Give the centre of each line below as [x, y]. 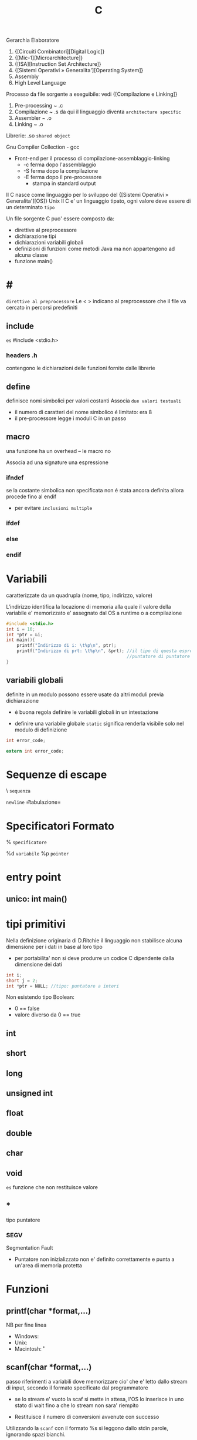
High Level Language [40, 83]
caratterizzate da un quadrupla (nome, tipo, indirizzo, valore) [79, 595]
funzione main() [34, 261]
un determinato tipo [30, 207]
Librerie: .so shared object [38, 136]
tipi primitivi [36, 924]
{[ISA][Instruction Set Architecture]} [58, 64]
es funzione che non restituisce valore [52, 1187]
